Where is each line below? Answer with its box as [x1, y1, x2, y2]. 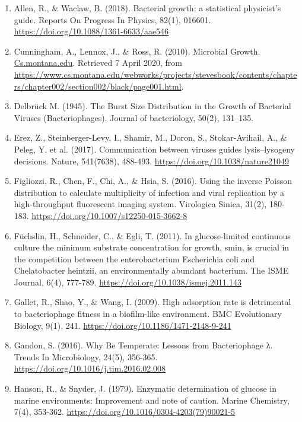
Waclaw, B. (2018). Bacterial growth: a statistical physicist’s [61, 2, 281, 14]
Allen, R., [14, 2, 49, 14]
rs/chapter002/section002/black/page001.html [14, 80, 182, 92]
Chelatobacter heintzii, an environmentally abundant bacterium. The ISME [14, 264, 289, 277]
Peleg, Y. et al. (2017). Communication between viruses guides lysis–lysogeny [14, 142, 295, 155]
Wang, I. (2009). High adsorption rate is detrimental [100, 296, 291, 308]
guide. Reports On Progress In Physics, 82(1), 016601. [14, 13, 211, 26]
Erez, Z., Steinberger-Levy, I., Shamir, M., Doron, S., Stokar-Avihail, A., [14, 131, 278, 144]
